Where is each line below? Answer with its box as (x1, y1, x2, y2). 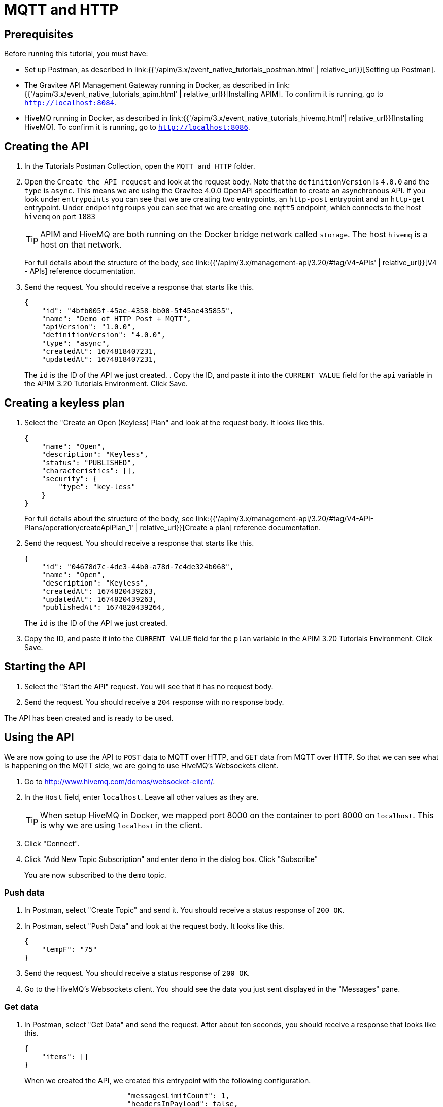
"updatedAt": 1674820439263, (41, 595, 157, 603)
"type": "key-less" (58, 482, 136, 491)
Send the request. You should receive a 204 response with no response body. (24, 697, 284, 706)
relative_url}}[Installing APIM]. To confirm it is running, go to (183, 89, 384, 99)
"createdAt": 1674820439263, (41, 587, 157, 595)
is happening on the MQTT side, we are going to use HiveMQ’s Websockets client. (4, 761, 279, 770)
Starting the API (4, 660, 86, 673)
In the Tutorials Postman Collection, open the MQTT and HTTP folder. (24, 162, 255, 171)
